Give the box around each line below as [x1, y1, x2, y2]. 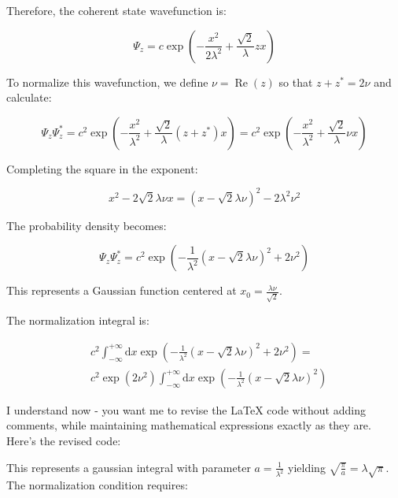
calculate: [6, 89, 52, 106]
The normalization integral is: [6, 312, 149, 329]
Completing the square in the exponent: [6, 160, 198, 177]
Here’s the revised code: [6, 433, 121, 449]
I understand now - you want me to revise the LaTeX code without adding [6, 401, 366, 418]
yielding [288, 459, 326, 475]
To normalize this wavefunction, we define [6, 73, 208, 90]
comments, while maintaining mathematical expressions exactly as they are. [6, 417, 371, 433]
